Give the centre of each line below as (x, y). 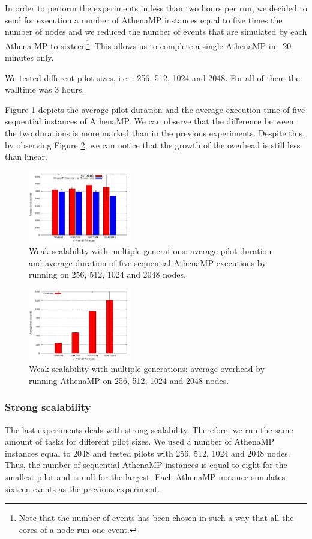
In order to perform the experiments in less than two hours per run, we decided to (156, 8)
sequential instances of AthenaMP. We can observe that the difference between (149, 121)
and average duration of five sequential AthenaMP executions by (148, 262)
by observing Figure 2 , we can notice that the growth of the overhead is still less (153, 145)
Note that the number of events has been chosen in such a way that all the (156, 518)
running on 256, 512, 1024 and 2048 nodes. (107, 274)
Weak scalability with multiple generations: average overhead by (147, 369)
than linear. (26, 157)
